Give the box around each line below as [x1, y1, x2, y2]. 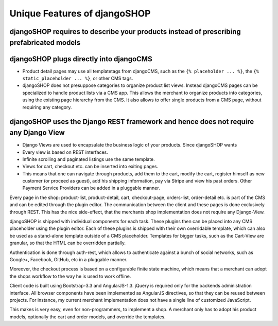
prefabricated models [9, 38, 81, 47]
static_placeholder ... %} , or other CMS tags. [22, 75, 133, 82]
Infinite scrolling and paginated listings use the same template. [22, 156, 155, 162]
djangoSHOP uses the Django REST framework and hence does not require [9, 117, 254, 126]
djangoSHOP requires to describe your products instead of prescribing [9, 27, 241, 36]
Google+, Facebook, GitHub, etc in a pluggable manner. [9, 256, 128, 262]
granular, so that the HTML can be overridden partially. [9, 240, 126, 246]
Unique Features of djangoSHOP [9, 8, 151, 19]
